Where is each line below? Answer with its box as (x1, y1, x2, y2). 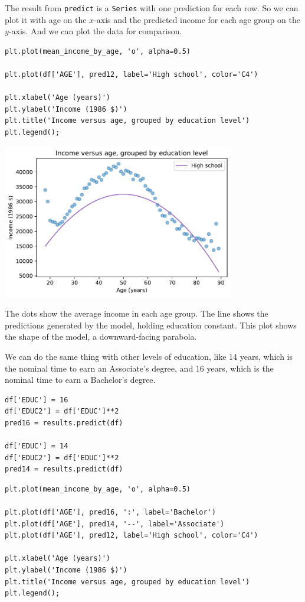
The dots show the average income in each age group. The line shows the (5, 307, 268, 320)
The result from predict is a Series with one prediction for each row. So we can (5, 2, 299, 14)
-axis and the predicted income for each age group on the (94, 13, 300, 25)
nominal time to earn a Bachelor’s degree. (5, 373, 156, 386)
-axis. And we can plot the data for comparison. (8, 25, 182, 37)
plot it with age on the (5, 13, 87, 25)
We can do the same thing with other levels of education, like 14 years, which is (5, 350, 293, 362)
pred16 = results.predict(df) (5, 418, 123, 427)
